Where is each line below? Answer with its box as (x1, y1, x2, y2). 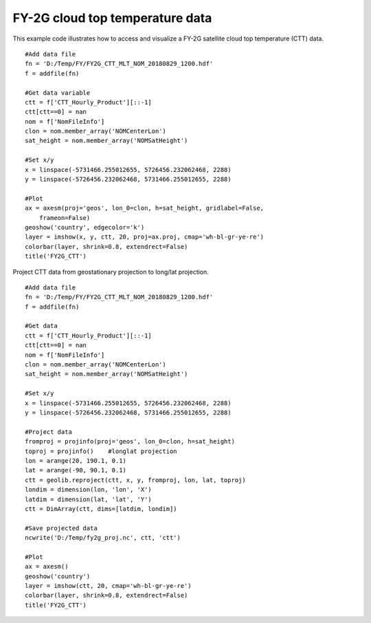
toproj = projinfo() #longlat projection (25, 447, 178, 455)
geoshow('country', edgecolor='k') (25, 223, 145, 231)
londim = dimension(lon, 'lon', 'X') (25, 485, 153, 494)
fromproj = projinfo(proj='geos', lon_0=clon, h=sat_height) (25, 437, 235, 446)
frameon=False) (38, 214, 91, 221)
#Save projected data (25, 524, 98, 532)
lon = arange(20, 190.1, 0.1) (25, 457, 127, 464)
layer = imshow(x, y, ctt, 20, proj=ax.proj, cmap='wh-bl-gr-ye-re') (25, 233, 265, 241)
